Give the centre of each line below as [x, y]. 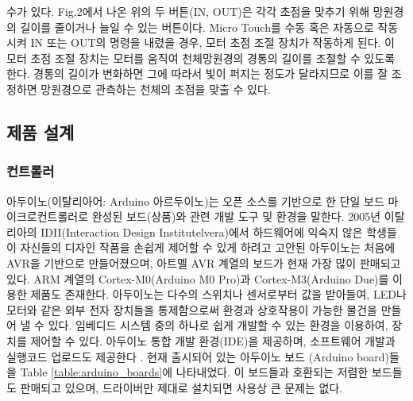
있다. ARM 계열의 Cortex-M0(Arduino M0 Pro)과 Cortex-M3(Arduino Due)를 [198, 278]
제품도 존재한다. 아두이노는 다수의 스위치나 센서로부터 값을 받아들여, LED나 [218, 294]
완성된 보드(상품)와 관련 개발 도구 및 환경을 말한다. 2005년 [236, 216]
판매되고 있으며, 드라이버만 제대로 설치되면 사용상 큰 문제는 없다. [181, 387]
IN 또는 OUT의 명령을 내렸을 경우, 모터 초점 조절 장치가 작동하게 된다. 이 [212, 42]
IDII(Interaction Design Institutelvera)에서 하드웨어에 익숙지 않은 [202, 231]
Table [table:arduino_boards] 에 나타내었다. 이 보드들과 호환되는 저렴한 [194, 372]
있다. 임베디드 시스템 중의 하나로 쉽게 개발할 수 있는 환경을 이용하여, [218, 325]
